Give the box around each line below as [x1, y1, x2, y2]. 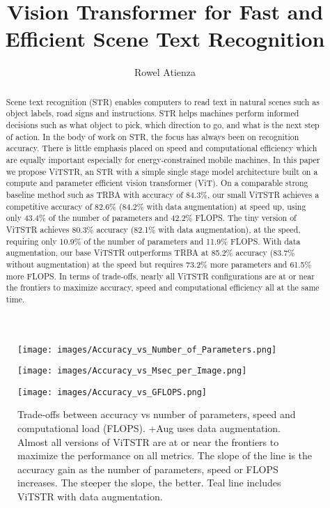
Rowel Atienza [134, 65, 196, 79]
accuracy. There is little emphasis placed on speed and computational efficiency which [6, 142, 317, 154]
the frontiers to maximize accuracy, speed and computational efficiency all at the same [6, 282, 320, 293]
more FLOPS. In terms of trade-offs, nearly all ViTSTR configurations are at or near [6, 270, 315, 282]
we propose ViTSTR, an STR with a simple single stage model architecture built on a [6, 165, 318, 177]
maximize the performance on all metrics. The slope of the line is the [17, 448, 313, 463]
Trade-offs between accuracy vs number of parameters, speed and [17, 407, 296, 422]
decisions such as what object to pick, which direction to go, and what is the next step [6, 119, 320, 131]
